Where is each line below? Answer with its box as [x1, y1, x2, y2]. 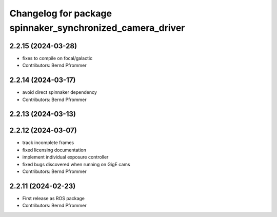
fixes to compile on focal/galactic [22, 55, 93, 61]
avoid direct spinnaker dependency [22, 89, 97, 95]
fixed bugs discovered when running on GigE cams [22, 161, 130, 167]
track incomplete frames [22, 140, 74, 146]
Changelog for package [9, 8, 112, 19]
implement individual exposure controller [22, 154, 109, 160]
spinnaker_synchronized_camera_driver [9, 22, 185, 33]
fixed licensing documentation [22, 147, 87, 153]
